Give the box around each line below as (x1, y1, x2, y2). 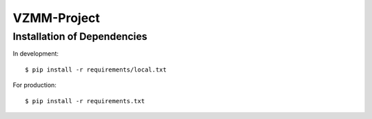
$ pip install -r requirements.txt (25, 97, 145, 105)
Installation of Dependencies (12, 30, 147, 43)
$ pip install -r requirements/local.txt (25, 65, 167, 74)
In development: (12, 50, 59, 58)
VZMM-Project (12, 10, 100, 25)
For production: (12, 81, 56, 89)
